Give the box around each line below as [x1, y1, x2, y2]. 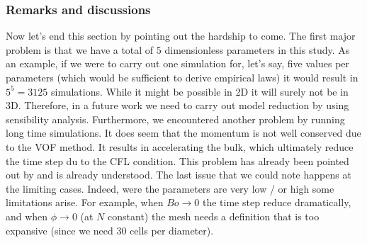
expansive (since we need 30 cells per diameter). [6, 222, 214, 237]
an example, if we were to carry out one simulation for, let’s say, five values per [6, 56, 350, 71]
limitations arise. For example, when [6, 195, 164, 210]
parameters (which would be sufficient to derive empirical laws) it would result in [6, 70, 358, 84]
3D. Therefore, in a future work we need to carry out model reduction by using [6, 98, 349, 113]
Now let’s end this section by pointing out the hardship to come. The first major [6, 28, 356, 43]
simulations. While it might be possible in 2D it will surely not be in [51, 84, 349, 98]
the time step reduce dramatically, [202, 195, 351, 210]
